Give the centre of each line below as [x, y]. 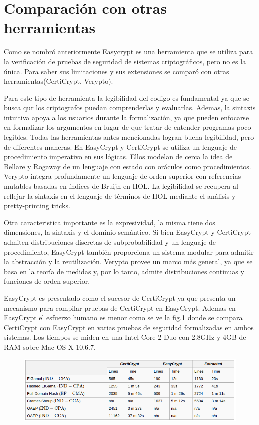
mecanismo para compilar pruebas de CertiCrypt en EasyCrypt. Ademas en [120, 307]
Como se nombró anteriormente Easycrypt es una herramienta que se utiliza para [129, 52]
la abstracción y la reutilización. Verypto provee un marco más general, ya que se [128, 261]
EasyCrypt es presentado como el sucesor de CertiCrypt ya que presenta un [120, 297]
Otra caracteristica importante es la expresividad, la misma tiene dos [110, 222]
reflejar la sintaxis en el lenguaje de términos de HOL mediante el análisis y [120, 196]
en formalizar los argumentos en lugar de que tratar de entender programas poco [128, 127]
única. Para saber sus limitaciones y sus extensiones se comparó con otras [117, 71]
